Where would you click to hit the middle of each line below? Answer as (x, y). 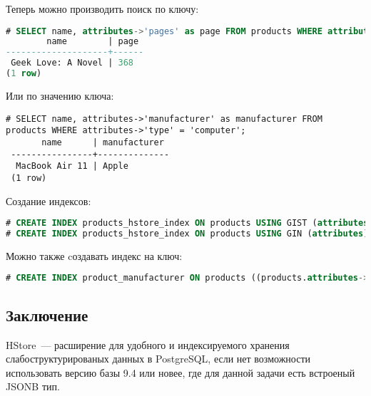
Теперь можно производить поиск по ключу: (102, 9)
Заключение (47, 314)
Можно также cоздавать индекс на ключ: (94, 255)
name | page (93, 42)
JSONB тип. (33, 386)
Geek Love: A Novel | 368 (72, 63)
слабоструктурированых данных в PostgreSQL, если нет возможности (158, 359)
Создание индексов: (49, 200)
